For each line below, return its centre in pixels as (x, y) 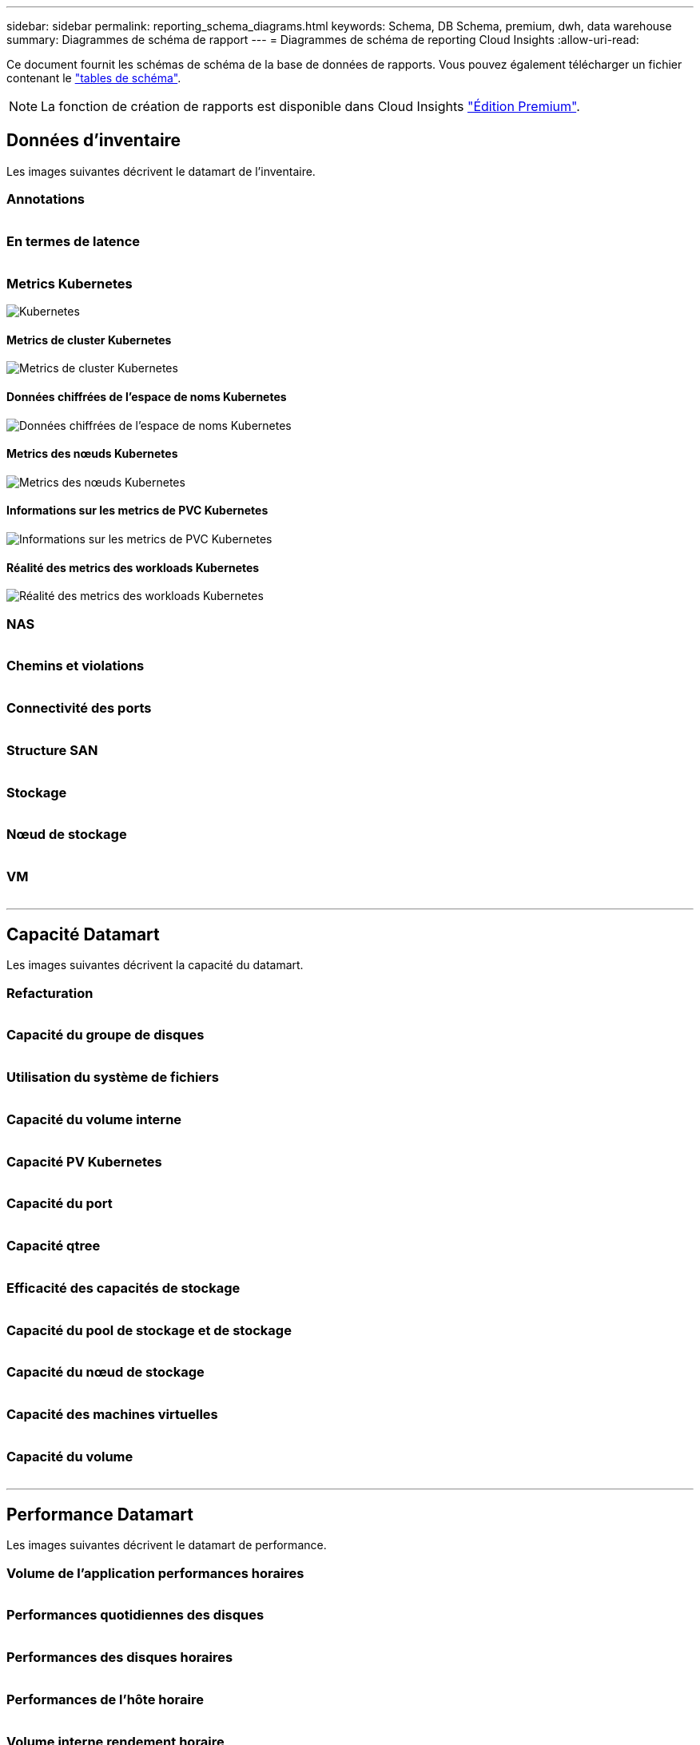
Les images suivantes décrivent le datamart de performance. (167, 1545)
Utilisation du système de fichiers (113, 1077)
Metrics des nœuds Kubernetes (92, 454)
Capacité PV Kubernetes (84, 1161)
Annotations (46, 199)
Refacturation (50, 993)
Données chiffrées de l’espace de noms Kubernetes (147, 396)
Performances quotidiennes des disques (135, 1615)
